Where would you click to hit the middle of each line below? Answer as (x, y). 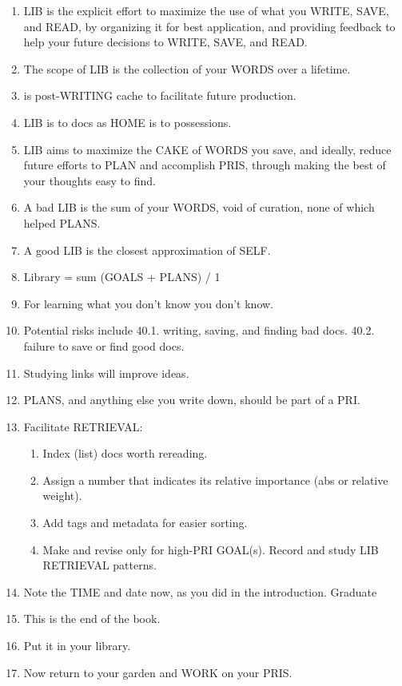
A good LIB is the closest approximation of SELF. (147, 250)
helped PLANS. (62, 222)
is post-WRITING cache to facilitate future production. (160, 95)
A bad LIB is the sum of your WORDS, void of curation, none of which (199, 207)
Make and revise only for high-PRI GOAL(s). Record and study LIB (211, 549)
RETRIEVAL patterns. (100, 565)
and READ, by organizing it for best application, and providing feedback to (209, 26)
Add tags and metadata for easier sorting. (145, 523)
